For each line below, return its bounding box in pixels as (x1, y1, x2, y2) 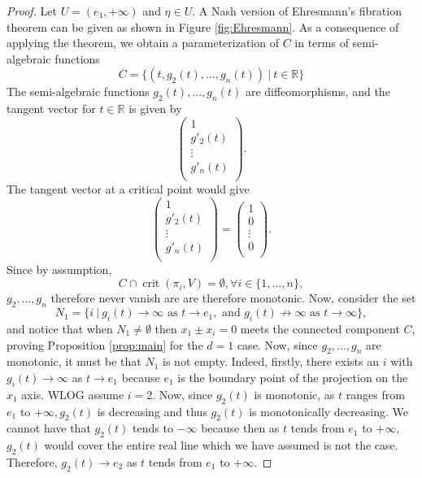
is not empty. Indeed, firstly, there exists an (163, 353, 380, 370)
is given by (128, 100, 182, 117)
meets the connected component (240, 319, 400, 337)
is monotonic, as (254, 385, 335, 402)
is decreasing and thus (97, 402, 207, 419)
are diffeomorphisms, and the (245, 83, 390, 100)
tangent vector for (7, 100, 96, 117)
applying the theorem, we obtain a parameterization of (7, 34, 279, 51)
